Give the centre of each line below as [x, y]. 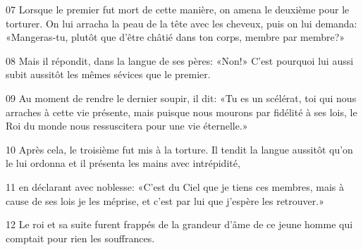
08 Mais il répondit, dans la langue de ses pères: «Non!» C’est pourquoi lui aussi [180, 60]
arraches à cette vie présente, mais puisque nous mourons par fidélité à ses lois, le [181, 112]
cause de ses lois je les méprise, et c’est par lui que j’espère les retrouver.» [165, 200]
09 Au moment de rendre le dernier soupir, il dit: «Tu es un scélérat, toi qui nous [181, 98]
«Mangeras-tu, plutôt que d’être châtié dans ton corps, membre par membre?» [176, 37]
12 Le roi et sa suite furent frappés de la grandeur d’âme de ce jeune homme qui [179, 224]
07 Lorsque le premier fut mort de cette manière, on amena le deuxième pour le [178, 9]
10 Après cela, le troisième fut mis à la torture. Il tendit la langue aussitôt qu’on [179, 149]
